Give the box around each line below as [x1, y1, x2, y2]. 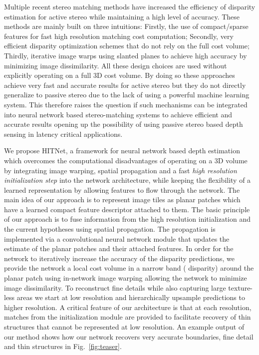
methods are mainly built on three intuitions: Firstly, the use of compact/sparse [4, 21, 249, 31]
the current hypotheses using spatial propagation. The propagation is [4, 224, 216, 234]
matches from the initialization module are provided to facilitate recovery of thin [4, 312, 251, 322]
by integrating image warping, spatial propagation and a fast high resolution [4, 165, 237, 175]
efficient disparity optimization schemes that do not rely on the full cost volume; [4, 40, 250, 51]
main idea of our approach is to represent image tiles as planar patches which [4, 194, 241, 205]
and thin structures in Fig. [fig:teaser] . [4, 341, 122, 352]
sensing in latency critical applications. [4, 128, 123, 139]
